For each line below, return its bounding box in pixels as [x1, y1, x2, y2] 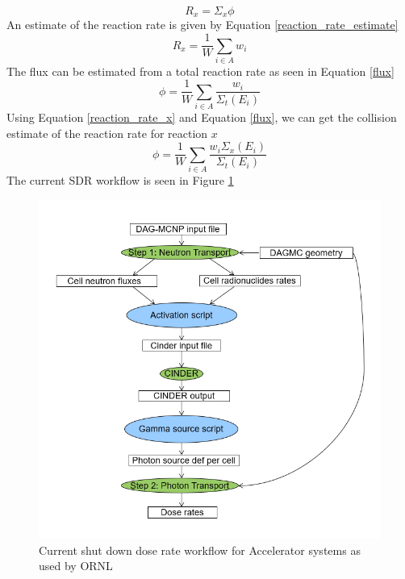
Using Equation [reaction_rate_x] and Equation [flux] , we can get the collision [6, 109, 397, 126]
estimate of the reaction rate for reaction [6, 124, 208, 141]
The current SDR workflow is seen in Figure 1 [6, 172, 234, 189]
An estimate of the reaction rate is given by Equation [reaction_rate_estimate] [6, 16, 399, 33]
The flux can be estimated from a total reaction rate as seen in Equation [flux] [6, 62, 395, 79]
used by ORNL [39, 557, 113, 574]
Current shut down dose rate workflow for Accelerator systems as [39, 541, 361, 558]
